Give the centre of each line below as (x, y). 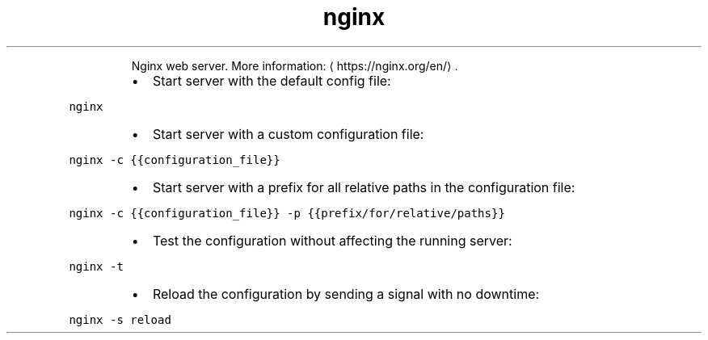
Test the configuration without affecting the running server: (332, 240)
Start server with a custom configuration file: (288, 134)
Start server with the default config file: (272, 80)
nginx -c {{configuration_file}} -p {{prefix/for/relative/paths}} (287, 213)
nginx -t (96, 266)
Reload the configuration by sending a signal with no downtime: (346, 294)
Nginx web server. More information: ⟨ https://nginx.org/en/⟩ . (295, 65)
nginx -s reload (120, 319)
